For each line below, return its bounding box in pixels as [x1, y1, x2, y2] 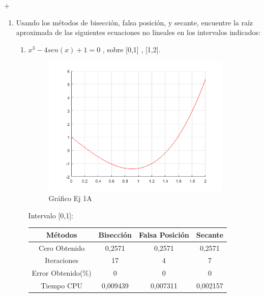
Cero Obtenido [38, 242, 85, 253]
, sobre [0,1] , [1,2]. [102, 44, 161, 54]
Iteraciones [45, 255, 79, 266]
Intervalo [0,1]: [28, 210, 73, 220]
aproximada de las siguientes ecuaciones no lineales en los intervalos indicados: [16, 27, 260, 38]
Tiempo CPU [41, 280, 83, 291]
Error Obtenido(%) [32, 268, 92, 278]
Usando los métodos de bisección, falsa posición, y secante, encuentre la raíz [16, 17, 253, 27]
